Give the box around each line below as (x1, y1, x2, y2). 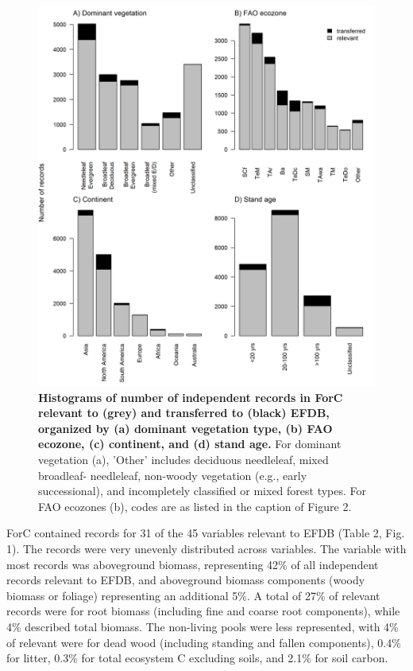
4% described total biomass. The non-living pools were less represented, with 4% (6, 618, 399, 635)
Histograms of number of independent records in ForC (38, 388, 343, 405)
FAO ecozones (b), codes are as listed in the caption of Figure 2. (38, 497, 352, 514)
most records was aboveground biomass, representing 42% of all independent (6, 556, 379, 572)
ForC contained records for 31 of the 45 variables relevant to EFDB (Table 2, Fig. (6, 525, 405, 541)
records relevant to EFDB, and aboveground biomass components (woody (6, 572, 365, 588)
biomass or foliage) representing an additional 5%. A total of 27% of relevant (6, 587, 380, 603)
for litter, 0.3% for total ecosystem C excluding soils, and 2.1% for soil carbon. (6, 650, 388, 666)
